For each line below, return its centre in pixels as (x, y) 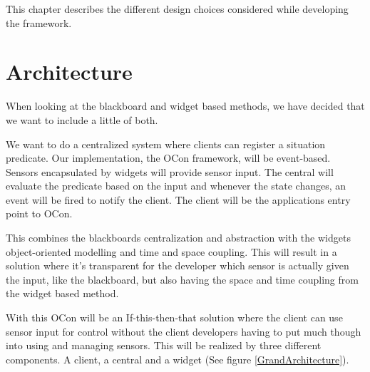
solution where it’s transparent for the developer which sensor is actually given (178, 265)
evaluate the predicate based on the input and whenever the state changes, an (176, 186)
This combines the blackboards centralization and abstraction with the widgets (178, 238)
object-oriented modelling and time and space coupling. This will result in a (171, 251)
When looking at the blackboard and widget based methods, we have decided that (185, 106)
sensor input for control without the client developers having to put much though (184, 331)
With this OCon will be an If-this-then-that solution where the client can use (174, 317)
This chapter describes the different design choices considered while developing (177, 9)
